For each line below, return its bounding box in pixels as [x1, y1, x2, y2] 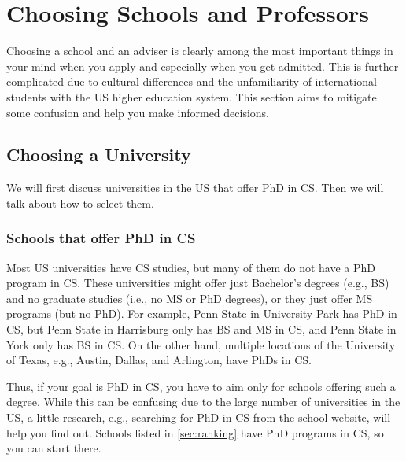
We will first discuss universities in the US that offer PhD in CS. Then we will [6, 179, 384, 196]
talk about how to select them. [6, 194, 154, 211]
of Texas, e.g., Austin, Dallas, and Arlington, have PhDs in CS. [6, 352, 312, 368]
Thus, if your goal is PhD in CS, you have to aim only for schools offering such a [6, 378, 396, 394]
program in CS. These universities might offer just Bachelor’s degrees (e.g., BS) [6, 275, 389, 291]
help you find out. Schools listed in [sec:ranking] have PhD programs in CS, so [6, 424, 384, 441]
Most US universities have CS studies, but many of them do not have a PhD [6, 259, 376, 275]
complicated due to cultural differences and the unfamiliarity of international [6, 73, 377, 90]
